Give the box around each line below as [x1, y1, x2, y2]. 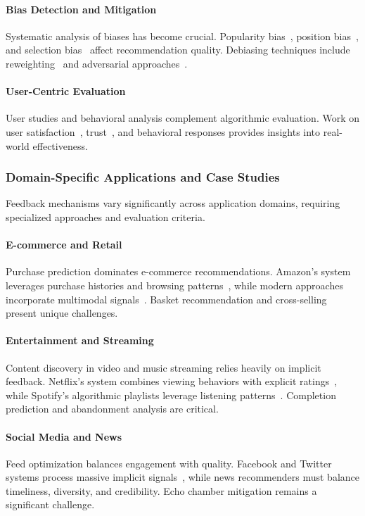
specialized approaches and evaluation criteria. [6, 209, 205, 224]
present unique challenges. [6, 306, 118, 320]
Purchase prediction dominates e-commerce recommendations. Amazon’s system [6, 264, 351, 279]
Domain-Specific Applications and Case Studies [6, 168, 280, 186]
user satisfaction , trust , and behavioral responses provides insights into [6, 124, 321, 139]
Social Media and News [6, 429, 122, 443]
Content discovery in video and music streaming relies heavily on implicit [6, 360, 321, 375]
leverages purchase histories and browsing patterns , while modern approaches [6, 277, 343, 292]
